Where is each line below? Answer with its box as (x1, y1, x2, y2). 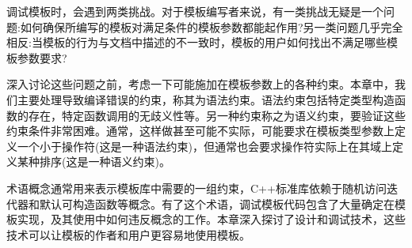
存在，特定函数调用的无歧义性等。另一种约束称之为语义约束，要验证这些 (28, 107, 406, 123)
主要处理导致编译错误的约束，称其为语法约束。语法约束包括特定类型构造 (17, 91, 395, 107)
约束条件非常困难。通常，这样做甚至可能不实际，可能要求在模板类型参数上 (6, 122, 395, 139)
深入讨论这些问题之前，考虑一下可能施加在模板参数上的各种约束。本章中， (6, 76, 395, 92)
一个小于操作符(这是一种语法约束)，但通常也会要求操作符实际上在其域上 (17, 137, 392, 154)
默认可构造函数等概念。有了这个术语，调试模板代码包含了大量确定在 (39, 195, 395, 212)
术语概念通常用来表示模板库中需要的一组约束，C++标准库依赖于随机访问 (6, 179, 387, 196)
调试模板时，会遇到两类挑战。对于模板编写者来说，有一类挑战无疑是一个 (6, 3, 383, 19)
